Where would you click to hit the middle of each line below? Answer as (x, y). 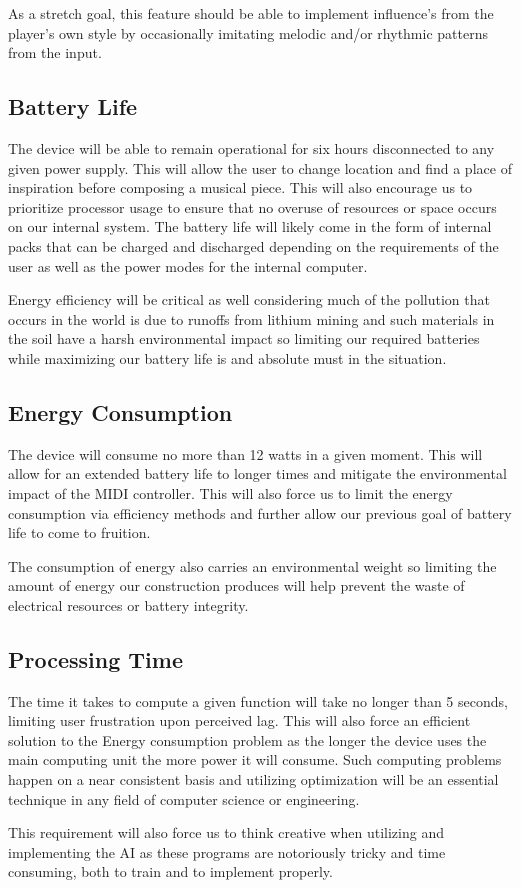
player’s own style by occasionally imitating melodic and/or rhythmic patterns (248, 32)
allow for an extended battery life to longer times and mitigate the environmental (257, 473)
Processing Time (95, 658)
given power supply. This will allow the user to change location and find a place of (260, 167)
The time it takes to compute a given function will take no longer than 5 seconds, (258, 700)
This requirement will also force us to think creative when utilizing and (226, 832)
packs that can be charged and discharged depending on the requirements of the (253, 245)
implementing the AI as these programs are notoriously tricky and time (227, 851)
